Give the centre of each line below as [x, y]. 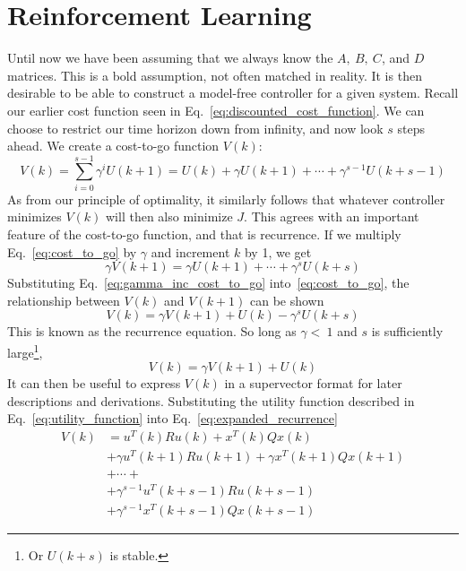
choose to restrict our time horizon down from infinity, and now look [195, 128]
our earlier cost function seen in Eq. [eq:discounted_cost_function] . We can [216, 110]
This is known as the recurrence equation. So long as [152, 331]
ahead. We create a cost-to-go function [113, 146]
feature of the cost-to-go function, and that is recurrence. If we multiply [204, 234]
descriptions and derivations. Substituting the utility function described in [211, 400]
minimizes [35, 216]
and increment [190, 251]
